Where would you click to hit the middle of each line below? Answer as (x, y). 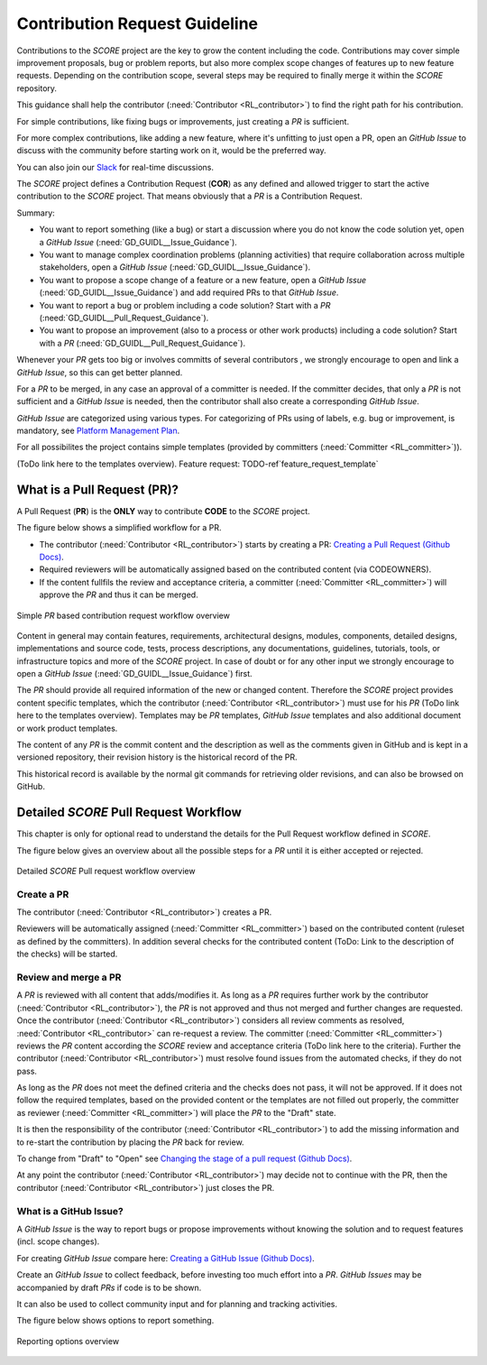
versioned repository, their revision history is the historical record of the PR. (157, 757)
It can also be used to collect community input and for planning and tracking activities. (177, 1304)
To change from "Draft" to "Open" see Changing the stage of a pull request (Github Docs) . (184, 1158)
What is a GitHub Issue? (70, 1211)
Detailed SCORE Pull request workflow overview (106, 871)
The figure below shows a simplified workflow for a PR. (119, 528)
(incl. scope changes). (58, 1241)
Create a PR (43, 894)
